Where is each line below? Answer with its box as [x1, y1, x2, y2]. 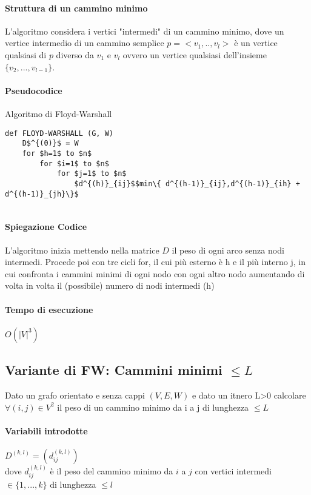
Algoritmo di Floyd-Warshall [5, 107, 112, 120]
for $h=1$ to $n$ [22, 149, 92, 158]
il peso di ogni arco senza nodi [172, 243, 284, 256]
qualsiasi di [5, 48, 47, 61]
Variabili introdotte [5, 424, 88, 437]
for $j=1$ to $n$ [56, 169, 127, 178]
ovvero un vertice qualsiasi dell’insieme [122, 48, 267, 61]
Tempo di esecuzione [5, 303, 93, 315]
